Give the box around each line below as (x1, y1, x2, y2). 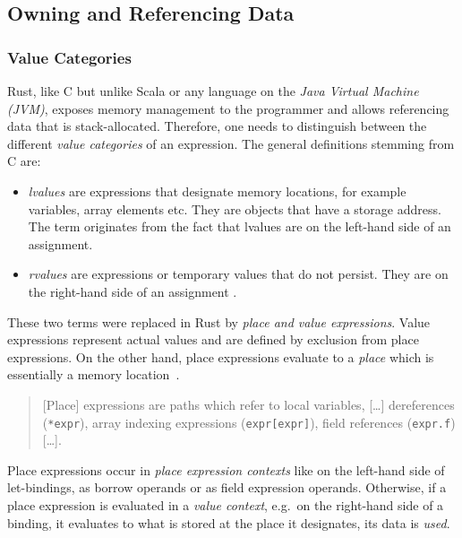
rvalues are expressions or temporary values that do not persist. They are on (28, 265, 449, 283)
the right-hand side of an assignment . (28, 282, 237, 300)
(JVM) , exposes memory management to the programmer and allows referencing (7, 99, 449, 117)
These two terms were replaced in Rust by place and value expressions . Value (7, 312, 431, 331)
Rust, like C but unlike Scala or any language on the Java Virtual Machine (7, 82, 419, 100)
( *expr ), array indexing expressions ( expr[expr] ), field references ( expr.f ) (42, 412, 456, 431)
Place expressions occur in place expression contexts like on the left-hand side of (7, 460, 445, 479)
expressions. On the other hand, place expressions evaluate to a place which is (7, 347, 434, 366)
